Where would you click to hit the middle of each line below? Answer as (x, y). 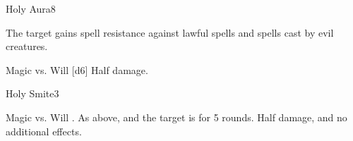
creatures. (27, 46)
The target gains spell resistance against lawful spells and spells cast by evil (170, 32)
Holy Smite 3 (32, 93)
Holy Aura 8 (31, 8)
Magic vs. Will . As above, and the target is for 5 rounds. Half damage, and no (176, 117)
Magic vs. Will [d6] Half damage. (77, 69)
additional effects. (44, 131)
